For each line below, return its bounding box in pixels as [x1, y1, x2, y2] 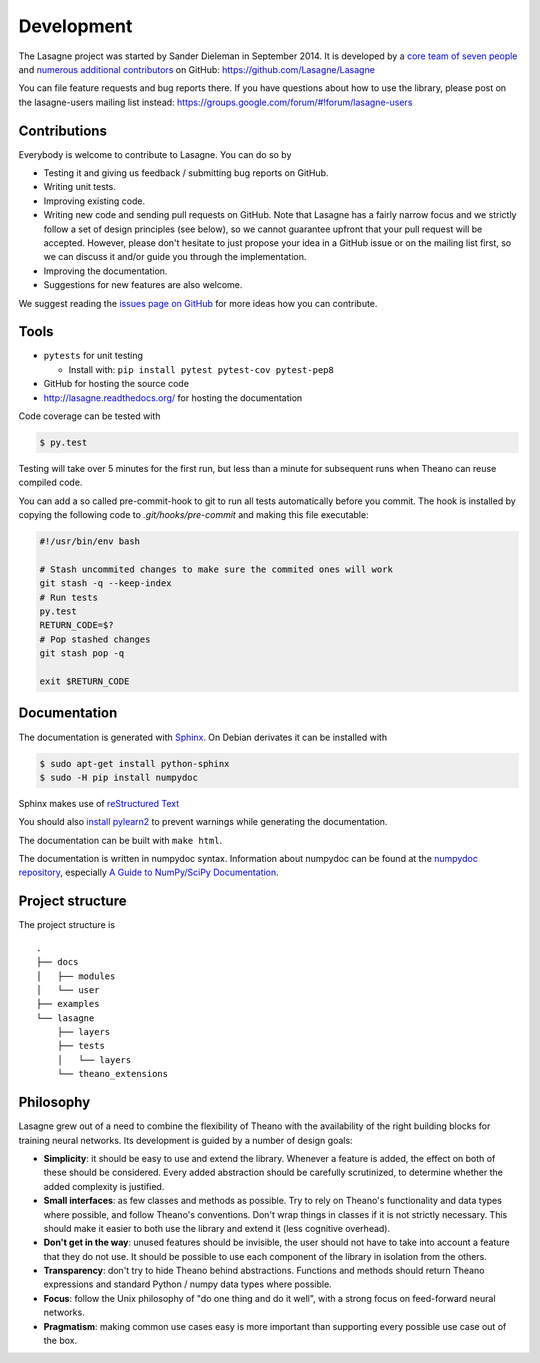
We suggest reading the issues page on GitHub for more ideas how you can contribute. [18, 297, 378, 309]
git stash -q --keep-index [39, 578, 172, 589]
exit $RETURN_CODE [39, 676, 130, 687]
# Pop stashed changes [39, 633, 151, 645]
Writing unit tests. [43, 181, 117, 193]
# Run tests [39, 591, 99, 603]
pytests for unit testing [43, 350, 144, 362]
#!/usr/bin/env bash [39, 536, 140, 547]
